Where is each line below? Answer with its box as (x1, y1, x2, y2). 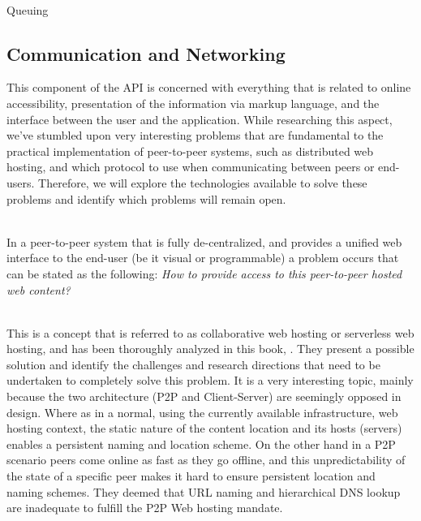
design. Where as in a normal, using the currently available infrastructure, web (6, 403, 398, 420)
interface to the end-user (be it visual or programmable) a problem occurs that (6, 249, 399, 266)
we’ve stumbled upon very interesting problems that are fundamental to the (6, 127, 384, 144)
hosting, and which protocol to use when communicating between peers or (6, 158, 375, 175)
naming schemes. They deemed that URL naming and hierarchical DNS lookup (6, 483, 401, 500)
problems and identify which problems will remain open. (6, 190, 286, 207)
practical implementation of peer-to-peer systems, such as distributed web (6, 142, 374, 159)
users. (6, 174, 35, 191)
